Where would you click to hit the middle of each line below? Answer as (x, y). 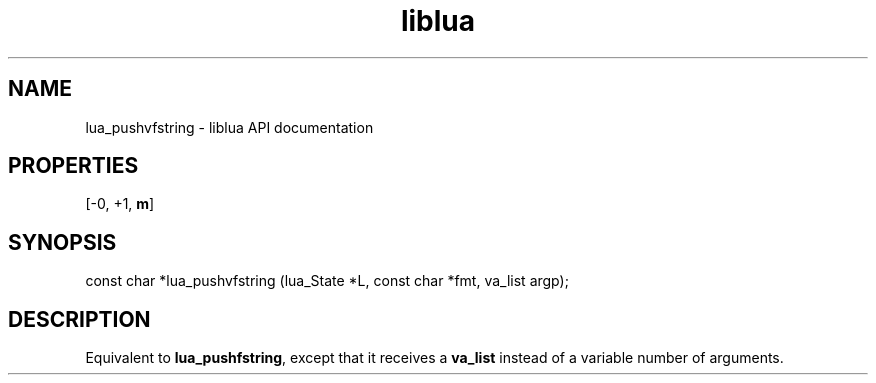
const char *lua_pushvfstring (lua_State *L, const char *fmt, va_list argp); (327, 281)
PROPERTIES (73, 166)
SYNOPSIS (62, 242)
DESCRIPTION (79, 319)
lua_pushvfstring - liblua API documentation (229, 127)
